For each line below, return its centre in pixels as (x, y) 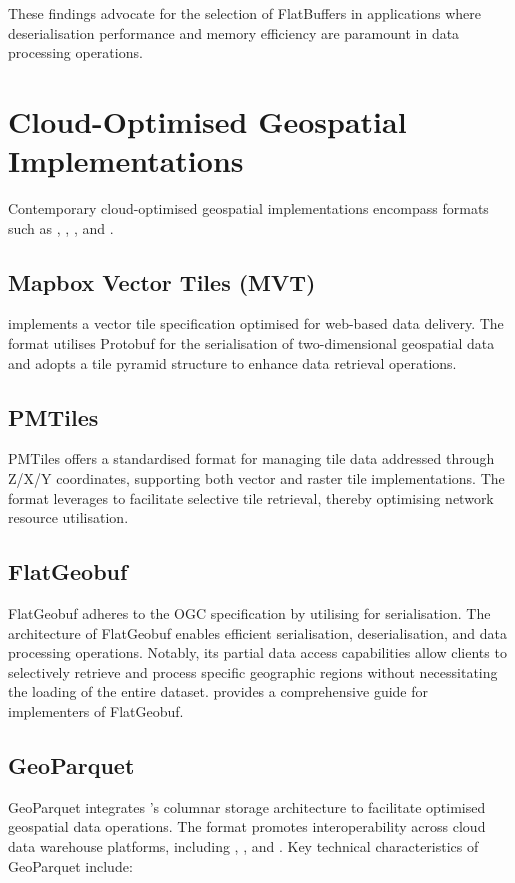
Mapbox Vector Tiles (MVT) (162, 281)
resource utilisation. (68, 517)
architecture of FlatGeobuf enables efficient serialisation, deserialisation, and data (258, 632)
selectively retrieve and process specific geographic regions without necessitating (253, 671)
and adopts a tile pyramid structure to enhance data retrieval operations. (232, 362)
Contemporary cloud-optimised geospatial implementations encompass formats (248, 208)
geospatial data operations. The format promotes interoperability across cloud (247, 826)
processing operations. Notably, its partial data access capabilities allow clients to (257, 652)
